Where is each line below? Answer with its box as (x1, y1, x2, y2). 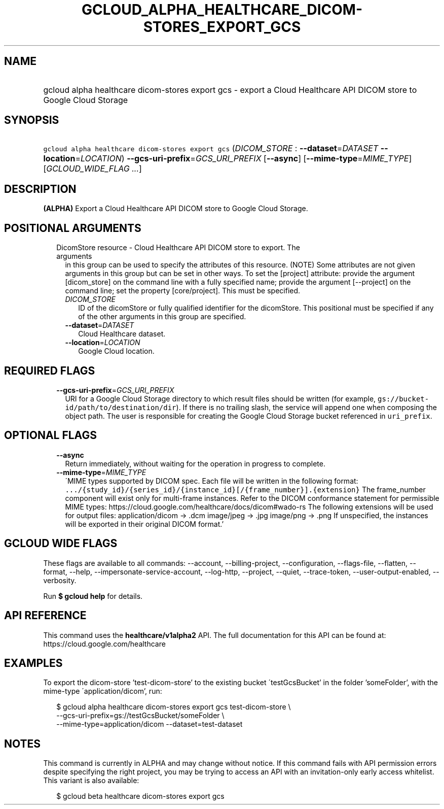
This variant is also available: (43, 776, 139, 785)
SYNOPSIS (4, 114, 59, 127)
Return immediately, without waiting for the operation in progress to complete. (65, 459, 325, 468)
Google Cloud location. (78, 347, 155, 356)
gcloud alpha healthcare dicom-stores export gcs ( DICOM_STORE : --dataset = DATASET (43, 143, 379, 154)
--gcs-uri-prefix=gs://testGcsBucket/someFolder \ (56, 711, 225, 720)
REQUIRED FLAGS (4, 364, 95, 377)
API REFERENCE (4, 609, 87, 622)
